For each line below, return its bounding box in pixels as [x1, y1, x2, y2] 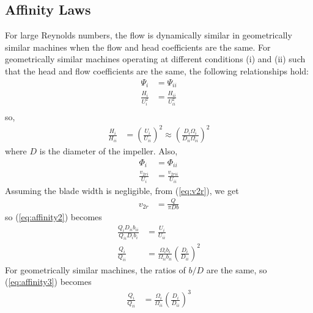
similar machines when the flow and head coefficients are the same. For [5, 40, 271, 53]
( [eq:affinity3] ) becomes [5, 275, 92, 288]
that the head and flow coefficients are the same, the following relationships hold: [5, 64, 309, 77]
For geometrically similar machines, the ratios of [5, 263, 186, 276]
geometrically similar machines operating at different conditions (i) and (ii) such [5, 52, 306, 65]
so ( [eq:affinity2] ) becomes [5, 210, 102, 223]
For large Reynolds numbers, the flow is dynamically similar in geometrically [5, 29, 292, 41]
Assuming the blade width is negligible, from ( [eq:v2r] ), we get [5, 184, 239, 196]
